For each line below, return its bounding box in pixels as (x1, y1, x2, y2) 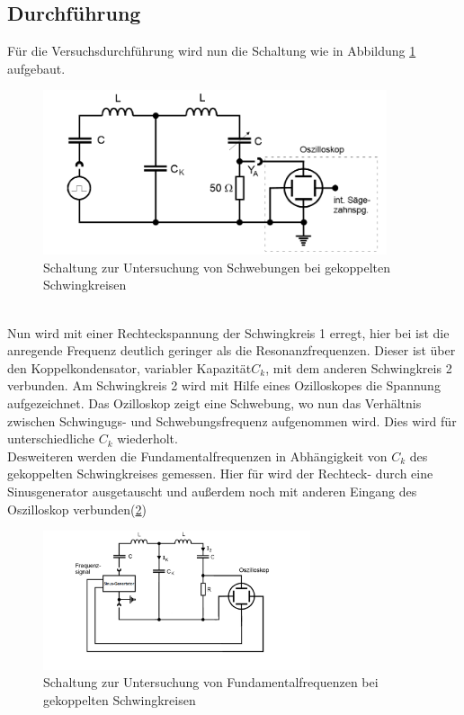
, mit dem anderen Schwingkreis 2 (265, 358, 452, 377)
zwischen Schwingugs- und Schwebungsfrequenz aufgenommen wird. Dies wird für (7, 411, 457, 430)
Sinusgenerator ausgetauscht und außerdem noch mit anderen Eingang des (7, 481, 417, 500)
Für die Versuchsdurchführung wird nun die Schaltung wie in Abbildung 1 (7, 41, 416, 60)
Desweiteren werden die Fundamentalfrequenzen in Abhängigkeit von (7, 446, 388, 465)
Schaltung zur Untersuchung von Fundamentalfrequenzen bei (43, 673, 379, 692)
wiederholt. (117, 429, 178, 448)
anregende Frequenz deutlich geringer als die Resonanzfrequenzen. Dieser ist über (7, 341, 456, 360)
